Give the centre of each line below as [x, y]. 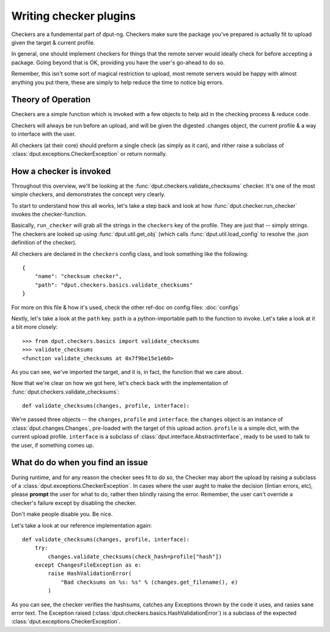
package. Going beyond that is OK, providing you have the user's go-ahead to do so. [118, 62]
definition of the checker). [44, 243]
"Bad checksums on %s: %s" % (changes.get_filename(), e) [149, 582]
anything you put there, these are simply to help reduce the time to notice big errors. [118, 82]
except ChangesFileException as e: [88, 565]
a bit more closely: [35, 327]
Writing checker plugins [74, 16]
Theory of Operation [51, 100]
